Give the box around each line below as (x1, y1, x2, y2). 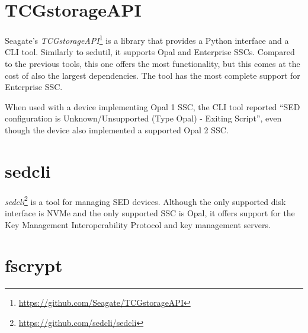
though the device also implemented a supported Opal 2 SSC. (5, 123, 229, 136)
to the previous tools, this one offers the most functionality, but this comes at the (5, 57, 300, 69)
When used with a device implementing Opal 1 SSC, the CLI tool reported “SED (5, 100, 300, 113)
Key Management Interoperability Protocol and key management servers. (5, 218, 271, 230)
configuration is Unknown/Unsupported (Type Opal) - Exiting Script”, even (5, 112, 282, 124)
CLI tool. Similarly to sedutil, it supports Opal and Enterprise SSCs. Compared (5, 46, 295, 58)
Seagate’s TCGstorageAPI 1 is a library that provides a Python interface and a (5, 33, 289, 46)
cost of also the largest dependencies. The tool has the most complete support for (5, 69, 300, 81)
